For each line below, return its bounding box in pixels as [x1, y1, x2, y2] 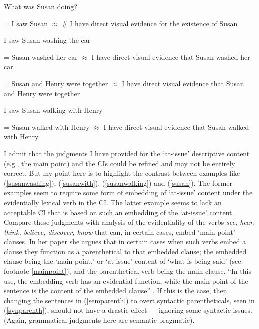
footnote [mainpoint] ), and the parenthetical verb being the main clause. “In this [4, 266, 251, 276]
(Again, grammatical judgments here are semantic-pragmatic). [4, 315, 195, 325]
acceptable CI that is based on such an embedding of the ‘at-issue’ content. [4, 207, 234, 217]
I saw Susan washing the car [4, 35, 91, 45]
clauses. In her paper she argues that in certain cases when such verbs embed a [4, 236, 246, 247]
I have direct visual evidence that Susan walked [103, 121, 249, 132]
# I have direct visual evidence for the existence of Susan [61, 18, 238, 28]
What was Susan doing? [4, 1, 77, 11]
